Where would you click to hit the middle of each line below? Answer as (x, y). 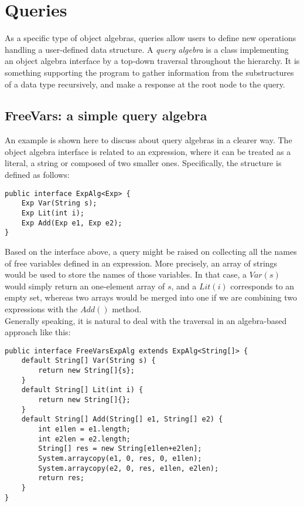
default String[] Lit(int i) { (82, 390)
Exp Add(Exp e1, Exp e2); (72, 223)
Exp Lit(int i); (53, 213)
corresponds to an (262, 286)
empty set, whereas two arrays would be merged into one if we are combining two (151, 297)
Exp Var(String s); (59, 203)
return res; (62, 478)
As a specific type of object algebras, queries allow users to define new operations (151, 38)
